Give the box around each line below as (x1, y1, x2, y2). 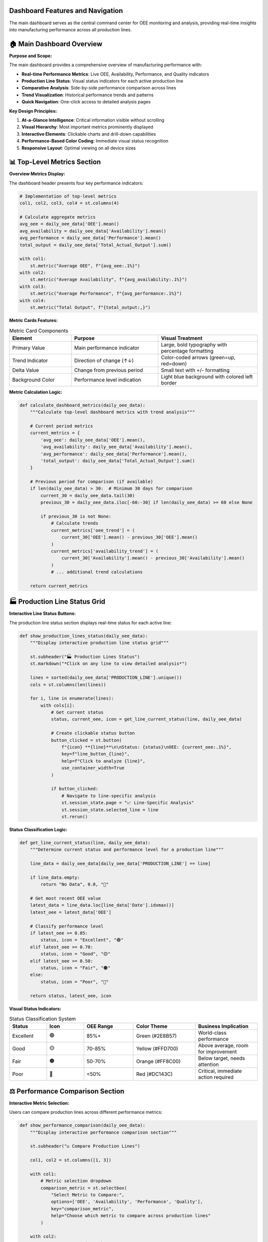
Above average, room (198, 1042, 249, 1049)
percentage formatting (161, 347, 213, 354)
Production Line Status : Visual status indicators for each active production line (21, 78, 184, 84)
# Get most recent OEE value (30, 896, 101, 901)
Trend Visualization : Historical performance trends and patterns (21, 92, 154, 98)
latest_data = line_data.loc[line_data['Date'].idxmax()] (30, 902, 174, 908)
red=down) (161, 360, 187, 367)
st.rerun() (61, 814, 88, 819)
